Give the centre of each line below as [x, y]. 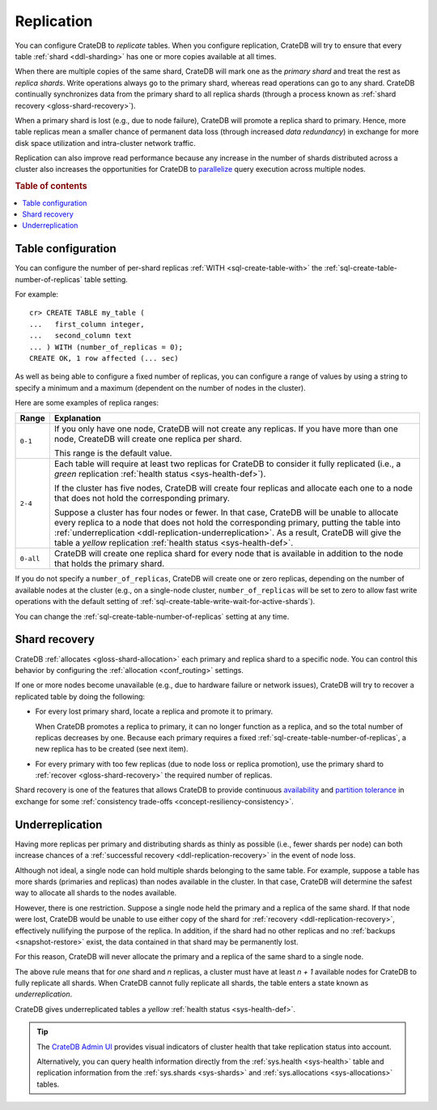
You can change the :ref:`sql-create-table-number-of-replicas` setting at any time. [152, 616]
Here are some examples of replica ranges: [87, 403]
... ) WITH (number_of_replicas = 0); [106, 347]
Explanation [77, 418]
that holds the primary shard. [109, 564]
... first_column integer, [87, 324]
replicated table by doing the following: [80, 696]
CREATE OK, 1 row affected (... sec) [104, 358]
